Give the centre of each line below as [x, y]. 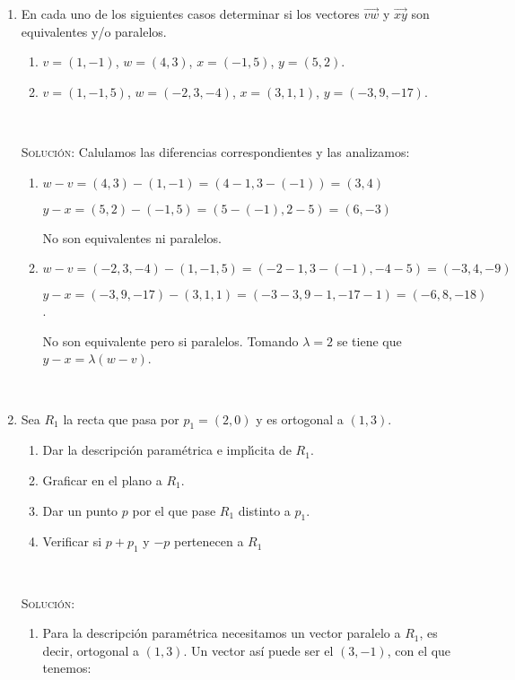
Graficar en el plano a [102, 479]
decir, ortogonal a [91, 650]
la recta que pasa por [121, 418]
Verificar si [72, 541]
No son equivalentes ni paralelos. [132, 237]
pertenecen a [209, 541]
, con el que [419, 650]
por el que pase [174, 510]
